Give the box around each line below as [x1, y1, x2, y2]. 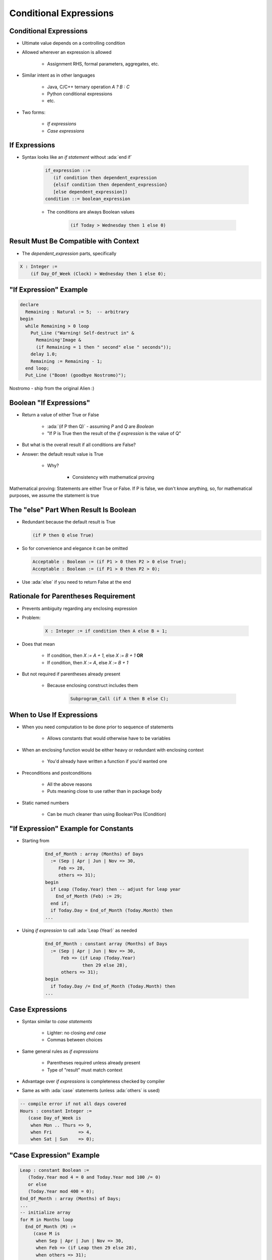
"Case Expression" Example [9, 1151, 100, 1159]
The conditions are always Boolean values [47, 209, 135, 215]
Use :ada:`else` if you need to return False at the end [22, 579, 131, 585]
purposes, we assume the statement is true [9, 492, 99, 498]
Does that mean [22, 641, 55, 647]
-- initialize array [20, 1210, 71, 1216]
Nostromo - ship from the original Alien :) [9, 386, 95, 392]
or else [28, 1181, 47, 1187]
